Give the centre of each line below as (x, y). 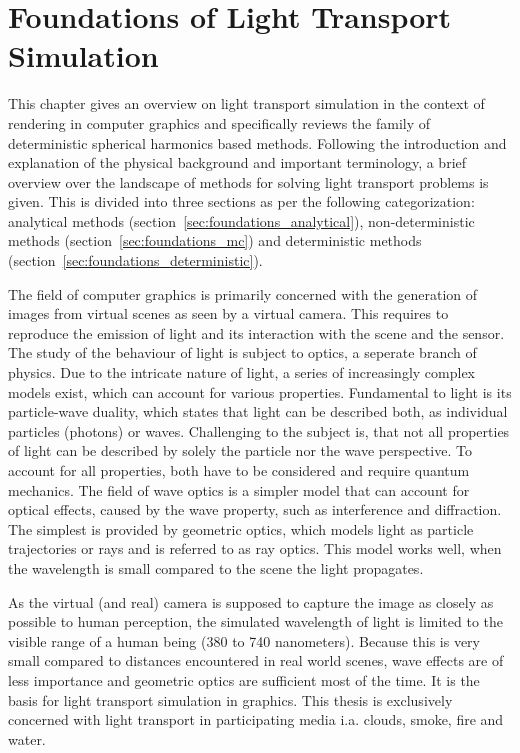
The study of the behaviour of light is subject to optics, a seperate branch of (242, 352)
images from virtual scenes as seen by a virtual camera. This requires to (228, 313)
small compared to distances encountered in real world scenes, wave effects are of (256, 660)
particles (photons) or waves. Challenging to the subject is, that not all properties (259, 430)
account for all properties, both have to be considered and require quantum (239, 470)
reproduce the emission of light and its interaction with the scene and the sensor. (256, 332)
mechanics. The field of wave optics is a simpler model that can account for (239, 489)
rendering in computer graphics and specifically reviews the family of (219, 122)
